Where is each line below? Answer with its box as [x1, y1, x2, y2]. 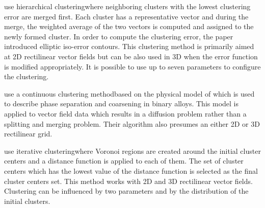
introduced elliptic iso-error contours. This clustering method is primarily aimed [4, 41, 254, 52]
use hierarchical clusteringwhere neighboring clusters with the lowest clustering [4, 1, 251, 11]
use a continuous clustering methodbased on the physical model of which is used [4, 88, 255, 99]
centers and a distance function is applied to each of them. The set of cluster [4, 155, 244, 166]
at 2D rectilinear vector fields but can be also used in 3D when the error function [4, 51, 258, 61]
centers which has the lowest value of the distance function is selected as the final [4, 165, 258, 176]
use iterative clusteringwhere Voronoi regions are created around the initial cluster [4, 145, 261, 156]
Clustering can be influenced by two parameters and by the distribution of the [4, 186, 249, 196]
